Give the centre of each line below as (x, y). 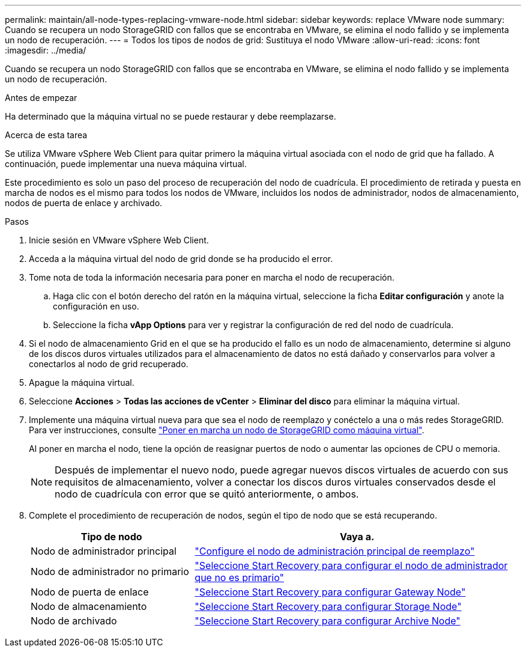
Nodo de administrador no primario (110, 571)
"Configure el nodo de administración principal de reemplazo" (335, 551)
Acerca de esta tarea (46, 135)
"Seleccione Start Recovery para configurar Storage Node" (328, 606)
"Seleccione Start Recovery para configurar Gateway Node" (330, 592)
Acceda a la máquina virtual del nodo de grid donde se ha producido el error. (181, 259)
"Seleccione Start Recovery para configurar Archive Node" (328, 621)
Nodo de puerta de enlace (90, 592)
